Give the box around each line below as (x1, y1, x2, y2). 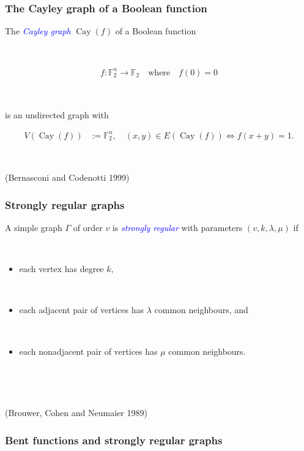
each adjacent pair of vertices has (19, 303, 144, 316)
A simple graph (5, 221, 62, 234)
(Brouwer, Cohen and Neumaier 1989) (5, 406, 147, 419)
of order (73, 221, 103, 234)
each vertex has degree (19, 262, 104, 275)
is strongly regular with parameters (112, 221, 243, 234)
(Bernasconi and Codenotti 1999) (5, 171, 130, 184)
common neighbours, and (154, 303, 248, 316)
